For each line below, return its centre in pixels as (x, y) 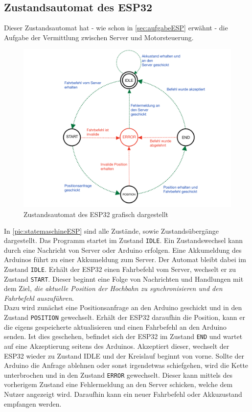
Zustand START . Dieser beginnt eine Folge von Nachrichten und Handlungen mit (124, 279)
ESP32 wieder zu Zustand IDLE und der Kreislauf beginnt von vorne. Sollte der (124, 355)
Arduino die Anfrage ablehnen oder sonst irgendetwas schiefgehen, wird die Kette (126, 365)
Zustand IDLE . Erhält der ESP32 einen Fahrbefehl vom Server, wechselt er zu (120, 269)
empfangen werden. (33, 403)
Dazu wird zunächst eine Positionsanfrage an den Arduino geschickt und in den (123, 307)
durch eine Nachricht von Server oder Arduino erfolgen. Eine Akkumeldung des (123, 250)
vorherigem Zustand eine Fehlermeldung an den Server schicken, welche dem (118, 384)
